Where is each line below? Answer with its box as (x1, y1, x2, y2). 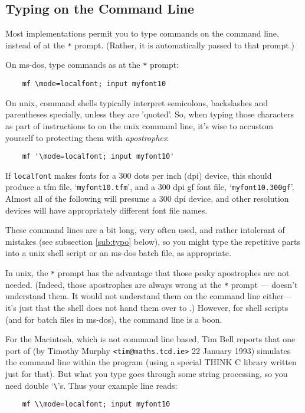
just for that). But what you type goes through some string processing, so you (5, 368, 288, 380)
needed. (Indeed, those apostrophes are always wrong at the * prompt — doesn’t (5, 278, 298, 290)
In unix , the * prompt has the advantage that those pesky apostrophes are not (5, 267, 290, 279)
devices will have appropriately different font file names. (5, 204, 208, 216)
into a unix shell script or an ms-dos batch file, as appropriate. (5, 247, 231, 259)
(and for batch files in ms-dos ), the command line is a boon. (5, 313, 222, 325)
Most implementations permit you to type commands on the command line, (5, 27, 279, 40)
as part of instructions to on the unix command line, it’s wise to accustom (5, 119, 273, 132)
